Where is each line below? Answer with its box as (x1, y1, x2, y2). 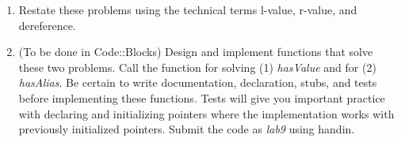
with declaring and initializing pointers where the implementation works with (18, 105, 395, 121)
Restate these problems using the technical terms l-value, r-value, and (18, 2, 357, 17)
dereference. (18, 17, 76, 33)
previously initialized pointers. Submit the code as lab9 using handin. (18, 121, 355, 137)
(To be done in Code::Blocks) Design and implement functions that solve (18, 43, 373, 60)
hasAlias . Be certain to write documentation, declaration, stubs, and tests (18, 74, 377, 91)
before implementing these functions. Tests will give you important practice (18, 89, 385, 106)
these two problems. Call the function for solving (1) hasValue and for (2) (18, 58, 376, 75)
